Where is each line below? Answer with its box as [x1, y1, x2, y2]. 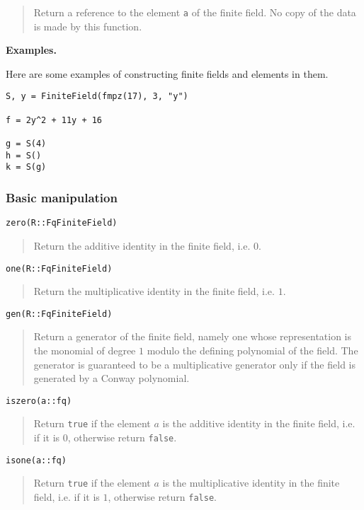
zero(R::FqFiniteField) [6, 218, 118, 228]
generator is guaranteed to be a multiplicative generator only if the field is [33, 357, 356, 371]
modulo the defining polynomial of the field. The [147, 343, 358, 357]
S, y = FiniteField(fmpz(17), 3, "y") [6, 91, 188, 102]
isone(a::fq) [6, 455, 67, 465]
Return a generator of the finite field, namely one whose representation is [33, 329, 352, 344]
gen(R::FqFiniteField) [6, 308, 113, 319]
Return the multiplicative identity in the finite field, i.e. [33, 284, 275, 299]
